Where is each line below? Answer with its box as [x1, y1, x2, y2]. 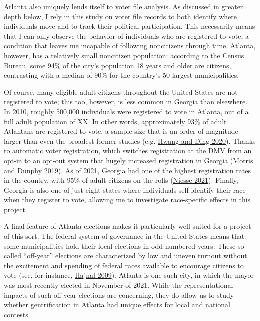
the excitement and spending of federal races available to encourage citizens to [4, 260, 244, 270]
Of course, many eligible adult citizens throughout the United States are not [4, 86, 238, 97]
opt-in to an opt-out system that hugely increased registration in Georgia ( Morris [4, 155, 253, 165]
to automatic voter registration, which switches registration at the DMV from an [4, 145, 252, 156]
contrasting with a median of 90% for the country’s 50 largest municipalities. [4, 70, 239, 80]
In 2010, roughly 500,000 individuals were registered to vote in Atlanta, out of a [4, 106, 249, 116]
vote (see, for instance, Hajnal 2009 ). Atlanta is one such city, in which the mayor [4, 270, 254, 280]
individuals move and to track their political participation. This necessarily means [4, 21, 255, 31]
